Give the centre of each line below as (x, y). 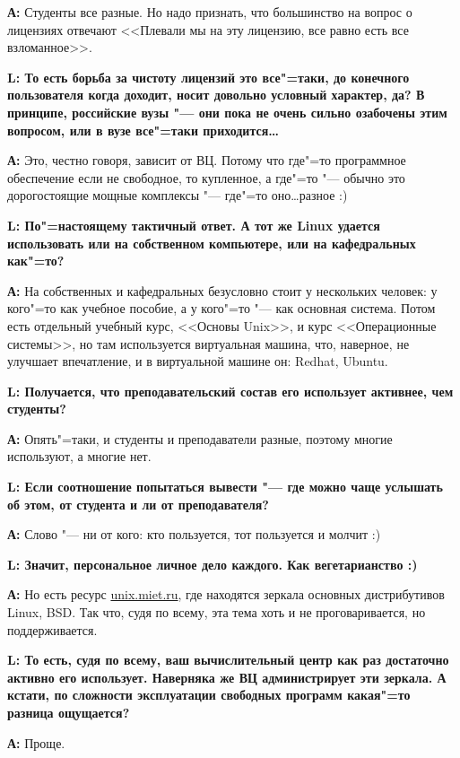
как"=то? (36, 261)
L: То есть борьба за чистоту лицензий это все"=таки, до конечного (208, 77)
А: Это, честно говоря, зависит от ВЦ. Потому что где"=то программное (207, 160)
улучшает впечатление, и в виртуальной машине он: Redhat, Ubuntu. (198, 361)
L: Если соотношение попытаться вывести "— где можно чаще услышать (225, 487)
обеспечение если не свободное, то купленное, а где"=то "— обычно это (206, 177)
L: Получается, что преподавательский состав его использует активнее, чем (230, 391)
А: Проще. (36, 742)
